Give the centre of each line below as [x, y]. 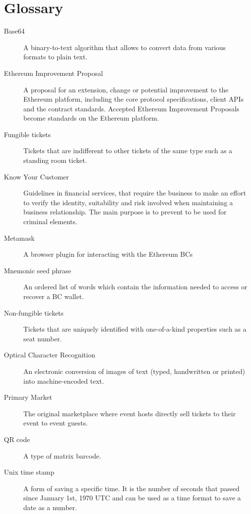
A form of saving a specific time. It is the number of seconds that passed [132, 488]
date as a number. [50, 507]
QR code [17, 439]
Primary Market [28, 397]
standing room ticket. [55, 160]
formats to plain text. [55, 57]
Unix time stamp [29, 472]
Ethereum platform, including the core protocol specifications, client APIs [134, 99]
